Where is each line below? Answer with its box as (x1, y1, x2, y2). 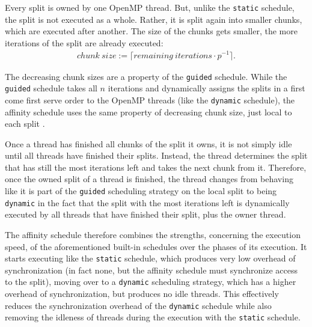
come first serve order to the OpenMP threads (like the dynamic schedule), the (5, 93, 295, 106)
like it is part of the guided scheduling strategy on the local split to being (5, 185, 277, 197)
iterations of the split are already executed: (5, 36, 164, 49)
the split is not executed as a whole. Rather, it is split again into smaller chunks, (5, 13, 302, 25)
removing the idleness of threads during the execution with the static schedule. (5, 311, 301, 323)
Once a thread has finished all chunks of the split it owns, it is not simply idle (5, 137, 292, 150)
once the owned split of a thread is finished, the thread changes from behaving (5, 173, 293, 185)
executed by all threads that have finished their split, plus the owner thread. (5, 208, 286, 221)
